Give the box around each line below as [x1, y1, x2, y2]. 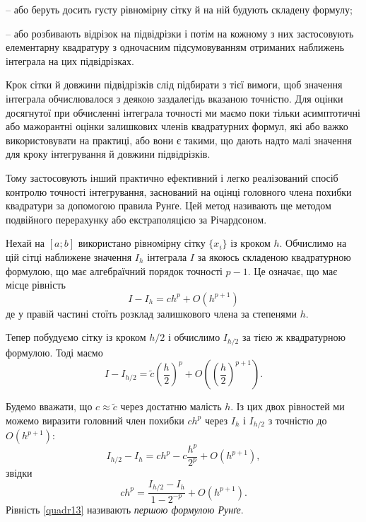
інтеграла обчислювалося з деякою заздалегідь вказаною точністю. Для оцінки [6, 91, 343, 105]
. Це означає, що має [247, 263, 338, 278]
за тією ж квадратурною [242, 330, 346, 344]
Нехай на [6, 236, 45, 250]
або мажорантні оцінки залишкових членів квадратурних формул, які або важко [6, 119, 348, 134]
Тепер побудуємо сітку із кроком [6, 330, 146, 344]
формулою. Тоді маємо [6, 344, 103, 359]
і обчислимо [167, 330, 220, 344]
